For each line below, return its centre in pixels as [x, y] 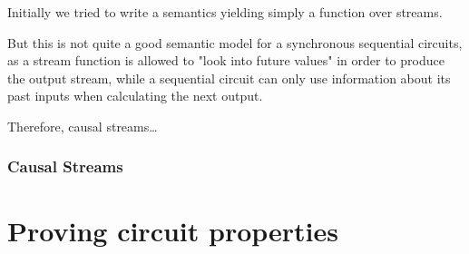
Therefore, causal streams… [83, 126]
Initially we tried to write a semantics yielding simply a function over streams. [225, 12]
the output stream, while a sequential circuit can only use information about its [229, 78]
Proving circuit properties [173, 230]
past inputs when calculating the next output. [135, 96]
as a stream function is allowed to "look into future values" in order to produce [226, 60]
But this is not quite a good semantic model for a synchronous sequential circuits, [235, 42]
